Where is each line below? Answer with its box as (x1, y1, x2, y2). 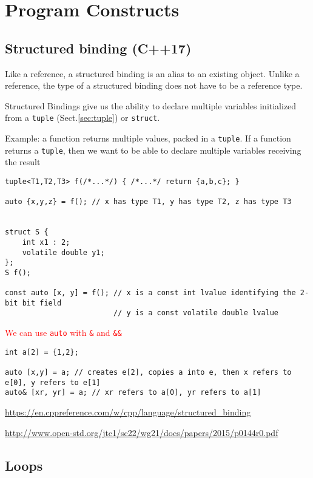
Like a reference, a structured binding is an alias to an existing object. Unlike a (5, 67, 300, 80)
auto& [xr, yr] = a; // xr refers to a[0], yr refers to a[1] (5, 388, 261, 397)
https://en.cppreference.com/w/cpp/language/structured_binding (5, 406, 251, 418)
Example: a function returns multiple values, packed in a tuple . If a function (5, 132, 291, 145)
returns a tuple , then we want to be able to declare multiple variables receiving (5, 143, 301, 156)
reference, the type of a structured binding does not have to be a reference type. (5, 79, 303, 92)
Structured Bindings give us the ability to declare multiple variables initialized (5, 99, 297, 112)
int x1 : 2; (22, 237, 70, 247)
